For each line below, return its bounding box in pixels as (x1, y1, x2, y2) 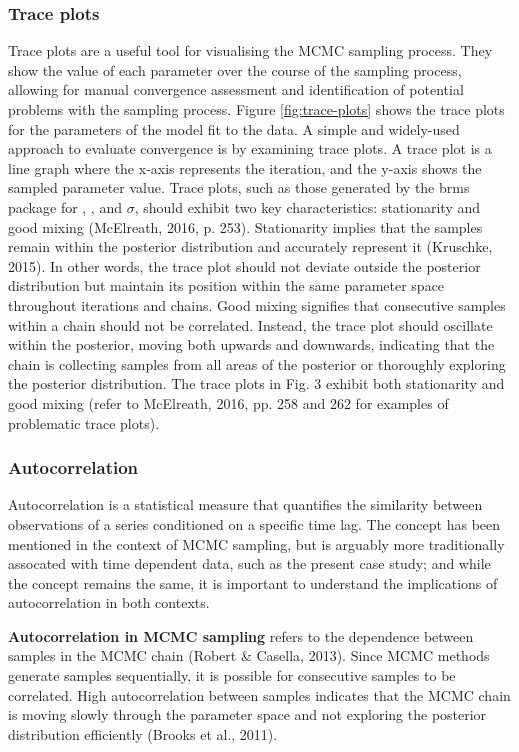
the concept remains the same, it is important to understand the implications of (8, 572, 498, 593)
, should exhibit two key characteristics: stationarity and (134, 196, 481, 217)
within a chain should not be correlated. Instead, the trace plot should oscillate (8, 314, 493, 335)
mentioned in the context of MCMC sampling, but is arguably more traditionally (8, 533, 505, 554)
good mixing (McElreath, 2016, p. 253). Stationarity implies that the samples (8, 216, 483, 237)
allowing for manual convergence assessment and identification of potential (8, 79, 464, 100)
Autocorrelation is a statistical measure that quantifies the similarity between (8, 494, 483, 515)
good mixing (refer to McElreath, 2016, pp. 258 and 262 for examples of (8, 392, 449, 413)
